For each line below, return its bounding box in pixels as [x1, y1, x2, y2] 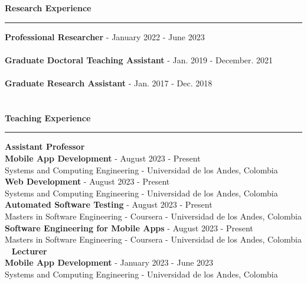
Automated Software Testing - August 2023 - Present [5, 198, 213, 211]
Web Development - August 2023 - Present [5, 175, 170, 188]
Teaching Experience [5, 111, 91, 124]
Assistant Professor [5, 140, 85, 153]
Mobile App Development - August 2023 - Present [5, 151, 201, 164]
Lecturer [11, 244, 47, 257]
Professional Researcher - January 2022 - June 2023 [5, 30, 205, 43]
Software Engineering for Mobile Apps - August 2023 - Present [5, 221, 253, 234]
